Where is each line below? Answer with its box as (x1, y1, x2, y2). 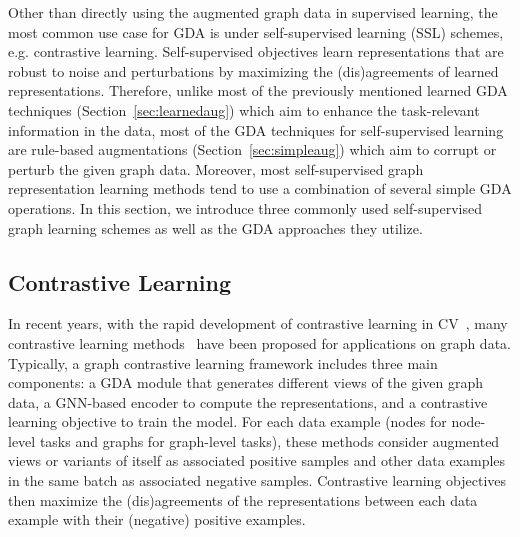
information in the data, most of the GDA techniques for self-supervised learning (8, 119, 504, 140)
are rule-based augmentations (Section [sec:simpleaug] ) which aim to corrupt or (8, 139, 497, 160)
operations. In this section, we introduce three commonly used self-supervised (8, 197, 482, 218)
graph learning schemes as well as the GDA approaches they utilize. (8, 217, 423, 238)
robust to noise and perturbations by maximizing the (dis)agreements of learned (8, 60, 499, 81)
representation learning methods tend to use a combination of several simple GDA (8, 178, 512, 199)
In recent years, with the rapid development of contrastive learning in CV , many (8, 313, 508, 334)
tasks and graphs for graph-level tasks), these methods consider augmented (39, 430, 500, 451)
